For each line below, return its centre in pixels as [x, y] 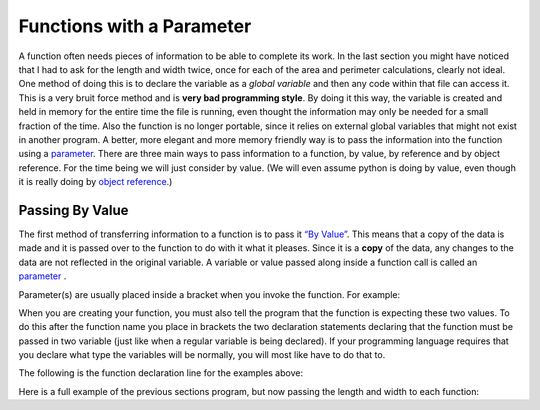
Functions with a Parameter [135, 26]
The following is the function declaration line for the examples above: [161, 373]
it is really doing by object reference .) [95, 182]
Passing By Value [73, 210]
